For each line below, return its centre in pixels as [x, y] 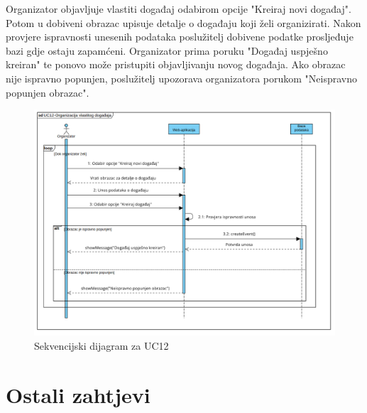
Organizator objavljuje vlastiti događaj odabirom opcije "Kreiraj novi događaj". [179, 9]
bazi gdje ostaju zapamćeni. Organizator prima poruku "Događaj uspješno [167, 50]
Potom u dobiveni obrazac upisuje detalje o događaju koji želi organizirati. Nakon [183, 22]
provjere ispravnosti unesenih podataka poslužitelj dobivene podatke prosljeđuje [180, 37]
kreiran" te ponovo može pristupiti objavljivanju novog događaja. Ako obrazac [176, 64]
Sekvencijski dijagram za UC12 [102, 345]
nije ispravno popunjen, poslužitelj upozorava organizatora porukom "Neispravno [182, 78]
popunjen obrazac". [48, 92]
